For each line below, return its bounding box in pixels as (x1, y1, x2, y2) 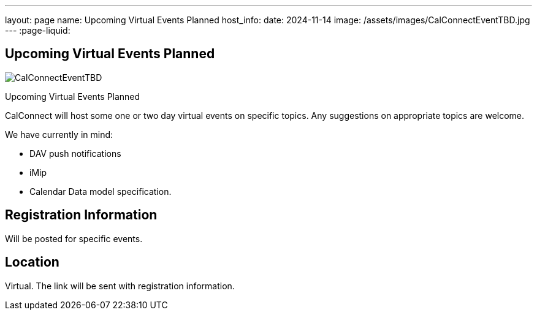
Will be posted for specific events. (5, 233, 143, 244)
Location (5, 254, 59, 270)
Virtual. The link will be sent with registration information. (5, 280, 235, 291)
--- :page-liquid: (5, 25, 70, 36)
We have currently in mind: (5, 129, 113, 140)
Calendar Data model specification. (29, 186, 172, 197)
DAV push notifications (29, 148, 121, 159)
